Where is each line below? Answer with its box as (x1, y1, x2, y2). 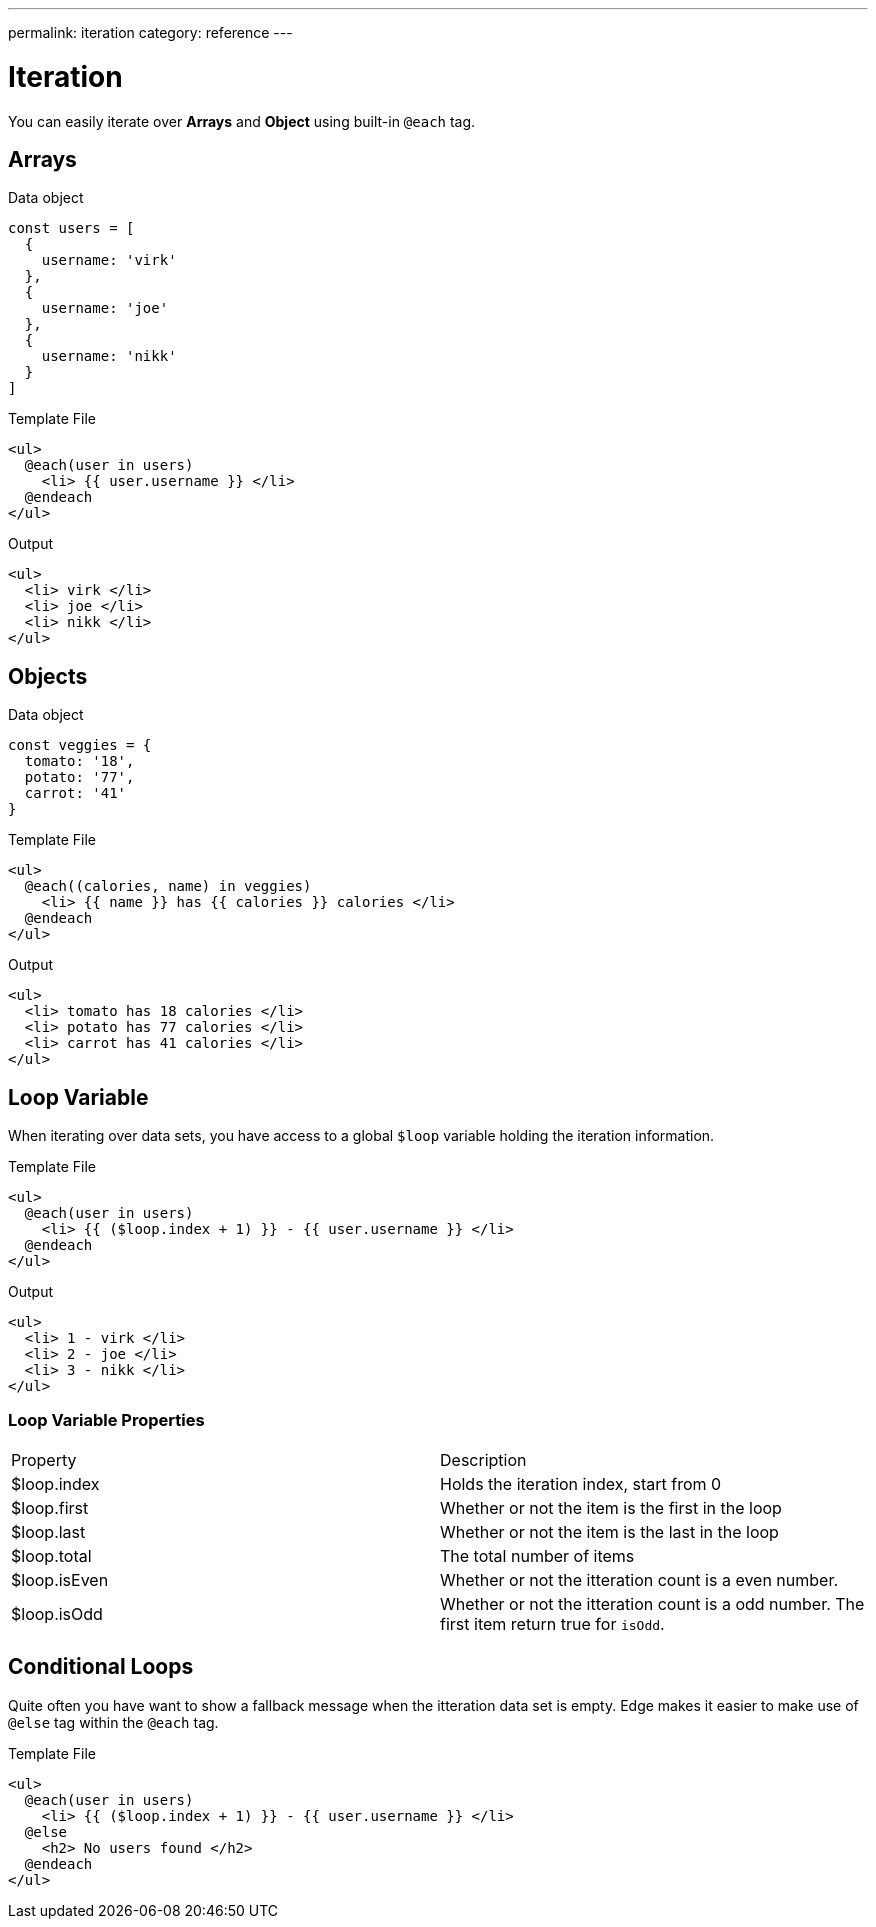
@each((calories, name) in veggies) (24, 878, 312, 895)
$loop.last (11, 1521, 86, 1542)
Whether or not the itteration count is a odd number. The (440, 1593, 865, 1614)
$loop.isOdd (11, 1603, 103, 1624)
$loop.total (11, 1545, 92, 1566)
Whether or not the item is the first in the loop (440, 1497, 782, 1518)
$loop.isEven (11, 1569, 109, 1590)
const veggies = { (8, 737, 152, 754)
